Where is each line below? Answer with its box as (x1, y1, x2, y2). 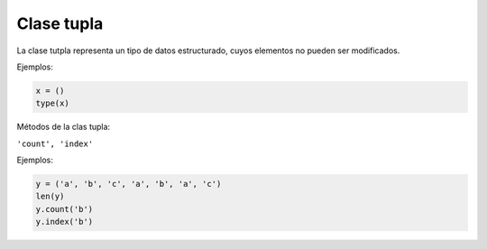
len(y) (35, 191, 65, 202)
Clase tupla (16, 14, 104, 33)
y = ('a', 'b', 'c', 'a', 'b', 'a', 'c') (35, 179, 222, 189)
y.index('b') (35, 217, 94, 227)
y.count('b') (35, 204, 94, 214)
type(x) (35, 98, 69, 108)
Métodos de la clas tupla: (16, 122, 111, 133)
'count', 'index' (16, 138, 94, 149)
